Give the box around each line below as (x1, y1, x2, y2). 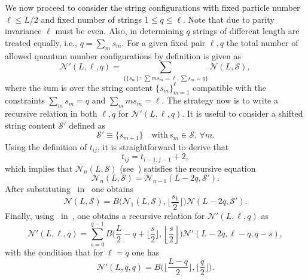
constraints (5, 94, 45, 106)
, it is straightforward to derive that (97, 140, 229, 153)
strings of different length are (193, 25, 300, 37)
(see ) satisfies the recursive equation (120, 162, 256, 174)
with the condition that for (5, 245, 103, 258)
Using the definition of (5, 140, 87, 153)
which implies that (5, 162, 73, 174)
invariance (5, 25, 42, 37)
